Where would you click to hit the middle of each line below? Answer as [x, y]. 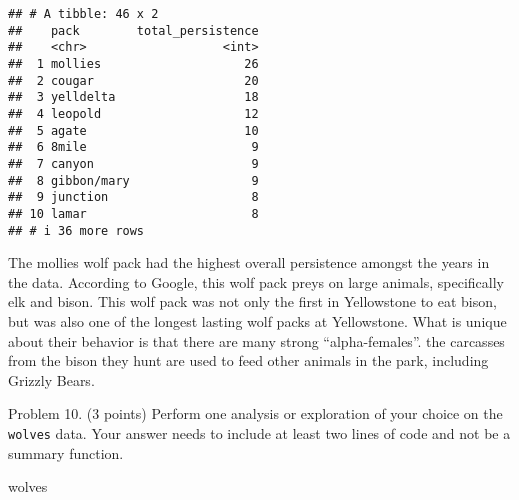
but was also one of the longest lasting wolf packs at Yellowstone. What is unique [257, 320]
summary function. [66, 452]
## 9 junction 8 [133, 197]
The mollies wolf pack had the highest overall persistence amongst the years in [249, 262]
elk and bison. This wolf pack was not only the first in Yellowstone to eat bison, [252, 301]
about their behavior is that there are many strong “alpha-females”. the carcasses [256, 340]
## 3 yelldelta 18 [133, 97]
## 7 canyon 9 [133, 163]
